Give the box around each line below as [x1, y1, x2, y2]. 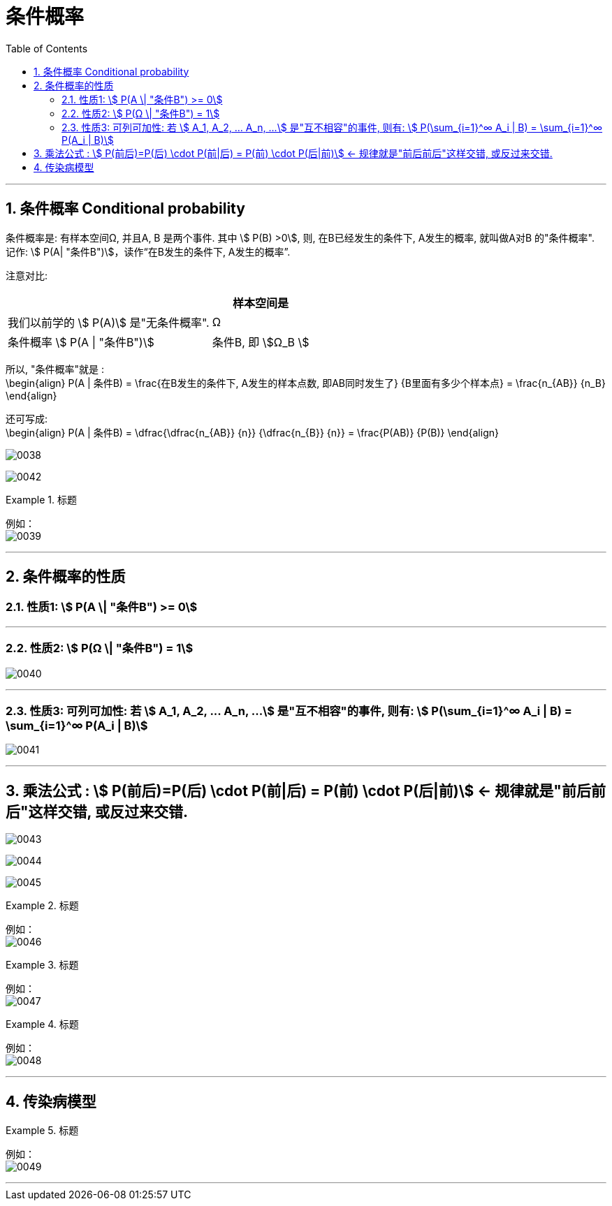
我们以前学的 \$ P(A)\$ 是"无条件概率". [8, 315, 210, 330]
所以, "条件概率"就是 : [6, 362, 104, 375]
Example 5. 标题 [6, 1124, 79, 1136]
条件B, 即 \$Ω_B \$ [212, 334, 309, 349]
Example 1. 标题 [6, 493, 77, 506]
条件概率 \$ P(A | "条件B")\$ [8, 334, 154, 349]
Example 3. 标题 [6, 959, 79, 971]
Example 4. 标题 [6, 1018, 79, 1031]
